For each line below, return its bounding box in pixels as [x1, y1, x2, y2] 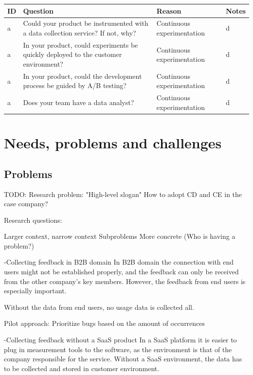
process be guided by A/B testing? [23, 80, 126, 90]
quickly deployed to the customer [23, 49, 122, 59]
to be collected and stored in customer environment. [4, 363, 160, 373]
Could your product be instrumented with [23, 18, 148, 28]
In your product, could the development [23, 71, 142, 81]
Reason [156, 5, 181, 16]
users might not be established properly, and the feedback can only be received [4, 267, 239, 277]
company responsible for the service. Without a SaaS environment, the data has [4, 354, 242, 364]
